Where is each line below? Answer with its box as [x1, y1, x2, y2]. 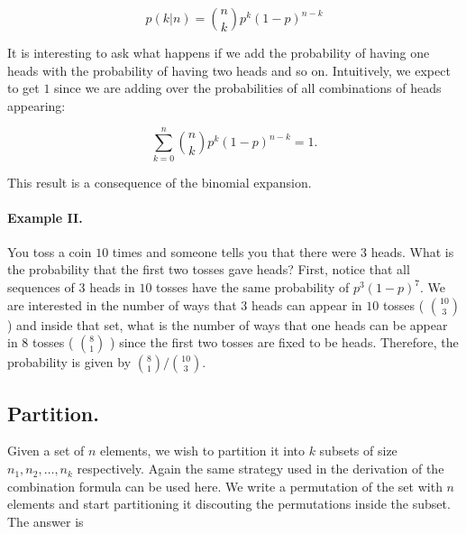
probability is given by [7, 353, 132, 372]
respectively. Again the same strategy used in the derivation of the [77, 459, 444, 478]
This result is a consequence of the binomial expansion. [7, 172, 312, 191]
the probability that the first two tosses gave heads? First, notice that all [7, 260, 410, 279]
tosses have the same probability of [156, 278, 350, 297]
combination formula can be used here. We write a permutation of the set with [7, 476, 443, 495]
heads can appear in [251, 295, 362, 314]
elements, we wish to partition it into [100, 441, 305, 460]
